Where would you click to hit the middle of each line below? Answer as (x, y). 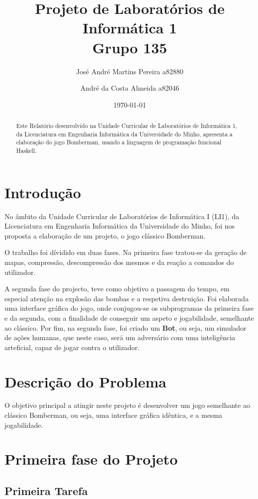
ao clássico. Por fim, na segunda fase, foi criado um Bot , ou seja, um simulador (126, 327)
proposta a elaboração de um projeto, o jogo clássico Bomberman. (105, 235)
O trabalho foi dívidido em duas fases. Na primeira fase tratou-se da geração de (126, 252)
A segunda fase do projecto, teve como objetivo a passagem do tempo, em (117, 289)
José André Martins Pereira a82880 (130, 71)
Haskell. (26, 151)
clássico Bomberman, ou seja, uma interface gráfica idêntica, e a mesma (114, 415)
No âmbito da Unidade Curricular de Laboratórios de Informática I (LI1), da (122, 216)
